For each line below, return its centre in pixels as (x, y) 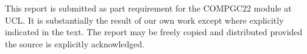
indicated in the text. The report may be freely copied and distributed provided (154, 32)
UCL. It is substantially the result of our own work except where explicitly (144, 20)
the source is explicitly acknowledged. (75, 43)
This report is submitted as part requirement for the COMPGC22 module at (148, 8)
